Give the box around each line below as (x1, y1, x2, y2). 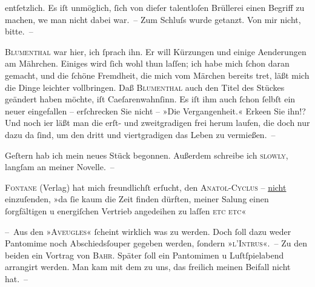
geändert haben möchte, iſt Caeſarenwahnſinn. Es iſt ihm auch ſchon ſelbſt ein (5, 93, 296, 105)
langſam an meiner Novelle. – (5, 160, 114, 173)
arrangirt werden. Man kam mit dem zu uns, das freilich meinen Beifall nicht (5, 260, 291, 273)
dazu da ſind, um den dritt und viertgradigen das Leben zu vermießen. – (5, 128, 276, 140)
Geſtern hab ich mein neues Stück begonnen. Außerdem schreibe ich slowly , (5, 148, 288, 161)
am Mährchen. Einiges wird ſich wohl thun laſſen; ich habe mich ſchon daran (5, 57, 290, 70)
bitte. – (5, 25, 33, 38)
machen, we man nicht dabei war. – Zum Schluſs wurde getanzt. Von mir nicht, (5, 13, 301, 25)
